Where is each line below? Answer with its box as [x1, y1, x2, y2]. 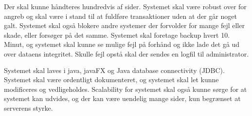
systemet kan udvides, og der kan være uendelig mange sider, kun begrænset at [4, 93, 241, 103]
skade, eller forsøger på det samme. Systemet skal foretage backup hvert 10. [4, 29, 230, 40]
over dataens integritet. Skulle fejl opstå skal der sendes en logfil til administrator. [4, 48, 249, 58]
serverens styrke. [4, 102, 53, 113]
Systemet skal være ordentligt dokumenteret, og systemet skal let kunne [4, 74, 219, 85]
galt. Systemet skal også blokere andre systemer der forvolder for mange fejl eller [4, 20, 245, 30]
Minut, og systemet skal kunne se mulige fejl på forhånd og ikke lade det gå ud [4, 39, 240, 49]
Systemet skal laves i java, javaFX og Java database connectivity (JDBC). [4, 65, 225, 75]
